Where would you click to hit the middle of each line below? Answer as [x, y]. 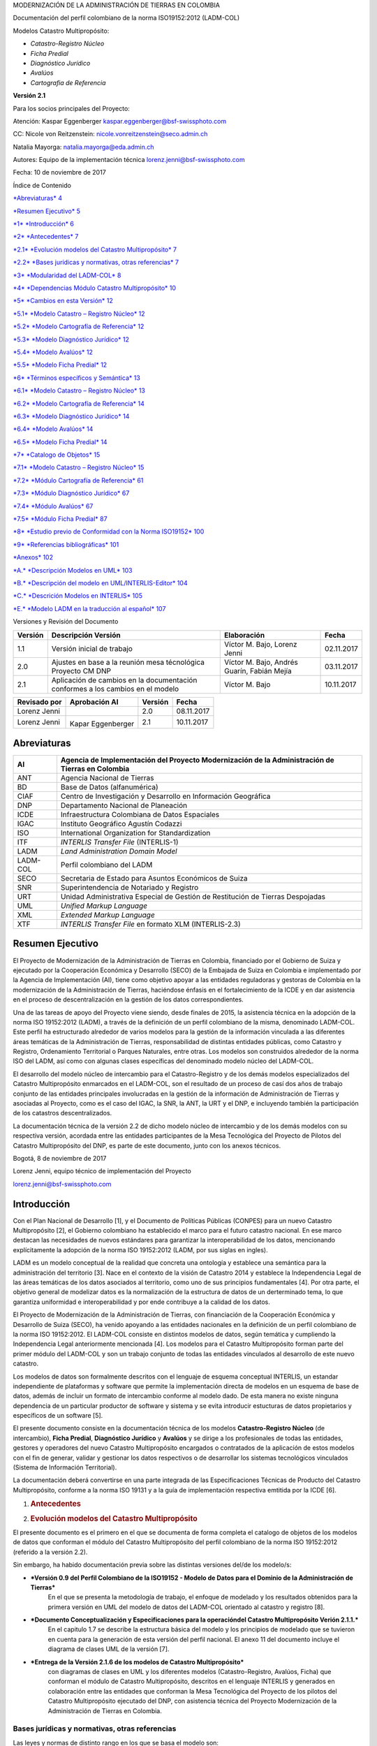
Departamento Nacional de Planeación [124, 805]
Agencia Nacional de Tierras [107, 778]
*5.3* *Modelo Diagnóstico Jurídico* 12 [71, 339]
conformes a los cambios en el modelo [115, 689]
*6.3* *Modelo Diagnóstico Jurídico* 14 [71, 416]
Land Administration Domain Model [119, 851]
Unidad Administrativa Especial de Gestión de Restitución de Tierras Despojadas [193, 897]
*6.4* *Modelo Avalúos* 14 [53, 429]
